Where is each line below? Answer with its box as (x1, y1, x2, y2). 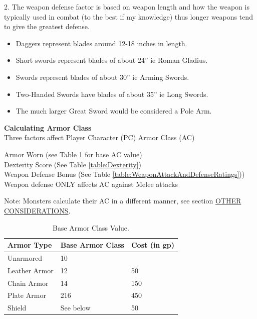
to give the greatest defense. (4, 21, 90, 32)
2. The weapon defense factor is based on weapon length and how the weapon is (4, 2, 249, 12)
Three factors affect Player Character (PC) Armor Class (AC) (4, 132, 195, 143)
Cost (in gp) (131, 240, 174, 250)
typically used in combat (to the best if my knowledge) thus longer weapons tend (4, 11, 253, 22)
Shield (8, 302, 27, 313)
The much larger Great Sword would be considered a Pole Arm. (16, 105, 212, 116)
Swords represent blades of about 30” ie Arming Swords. (16, 71, 189, 82)
